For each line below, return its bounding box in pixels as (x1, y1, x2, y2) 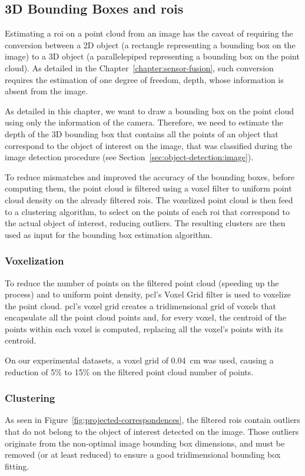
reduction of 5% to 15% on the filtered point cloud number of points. (5, 365, 254, 378)
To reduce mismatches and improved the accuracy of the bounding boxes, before (5, 170, 295, 183)
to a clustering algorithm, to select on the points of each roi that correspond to (5, 205, 290, 217)
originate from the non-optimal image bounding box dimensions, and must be (5, 437, 285, 449)
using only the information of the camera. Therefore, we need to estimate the (5, 116, 283, 128)
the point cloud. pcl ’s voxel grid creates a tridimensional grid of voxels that (5, 299, 276, 312)
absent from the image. (5, 85, 88, 97)
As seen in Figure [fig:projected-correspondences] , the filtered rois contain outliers (5, 414, 300, 426)
